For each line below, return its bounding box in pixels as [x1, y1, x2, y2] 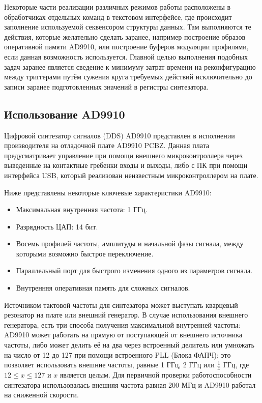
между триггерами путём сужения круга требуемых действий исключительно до [4, 71, 252, 82]
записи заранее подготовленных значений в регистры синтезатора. [4, 81, 209, 92]
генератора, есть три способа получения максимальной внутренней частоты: [4, 319, 241, 330]
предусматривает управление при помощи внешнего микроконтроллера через [4, 150, 243, 160]
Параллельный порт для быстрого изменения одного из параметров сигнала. [16, 265, 253, 276]
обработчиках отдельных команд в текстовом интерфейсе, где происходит [4, 11, 232, 22]
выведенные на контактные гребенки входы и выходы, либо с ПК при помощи [4, 160, 248, 170]
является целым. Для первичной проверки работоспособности [60, 369, 252, 380]
